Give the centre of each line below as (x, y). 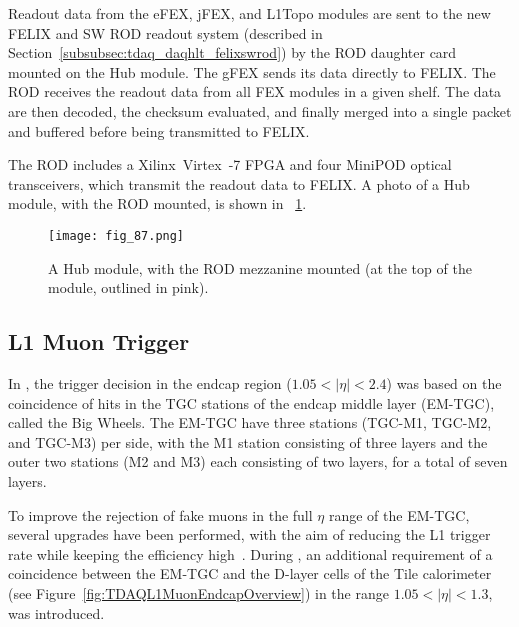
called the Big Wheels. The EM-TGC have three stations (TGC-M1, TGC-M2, (250, 422)
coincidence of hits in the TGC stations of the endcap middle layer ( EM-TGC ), (251, 402)
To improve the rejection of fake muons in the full (160, 514)
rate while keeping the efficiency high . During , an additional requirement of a (250, 553)
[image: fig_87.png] (116, 235)
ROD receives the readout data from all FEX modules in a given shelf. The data (255, 91)
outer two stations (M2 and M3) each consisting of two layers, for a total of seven (258, 461)
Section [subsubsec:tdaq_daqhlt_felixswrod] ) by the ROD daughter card (232, 52)
